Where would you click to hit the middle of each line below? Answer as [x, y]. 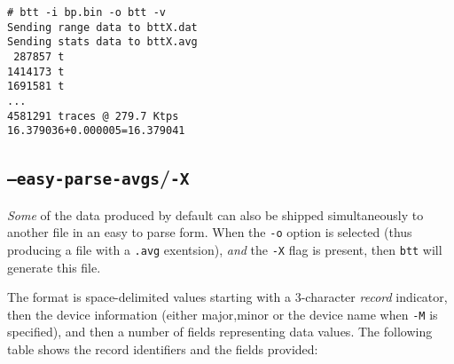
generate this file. [54, 267]
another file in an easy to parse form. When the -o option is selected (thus [210, 232]
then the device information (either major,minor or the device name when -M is [223, 314]
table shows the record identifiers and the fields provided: [163, 349]
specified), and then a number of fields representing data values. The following [220, 332]
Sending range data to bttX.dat [102, 27]
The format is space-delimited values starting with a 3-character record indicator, [227, 297]
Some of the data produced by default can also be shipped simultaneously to [215, 214]
